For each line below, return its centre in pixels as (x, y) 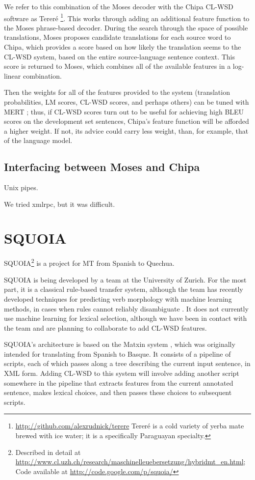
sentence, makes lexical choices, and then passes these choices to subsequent (118, 392)
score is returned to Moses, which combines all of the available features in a (117, 66)
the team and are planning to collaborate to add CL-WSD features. (105, 327)
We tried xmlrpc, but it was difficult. (60, 204)
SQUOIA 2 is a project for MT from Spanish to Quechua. (89, 262)
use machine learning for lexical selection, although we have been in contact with (126, 318)
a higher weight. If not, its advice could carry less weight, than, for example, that (126, 130)
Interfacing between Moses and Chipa (102, 167)
